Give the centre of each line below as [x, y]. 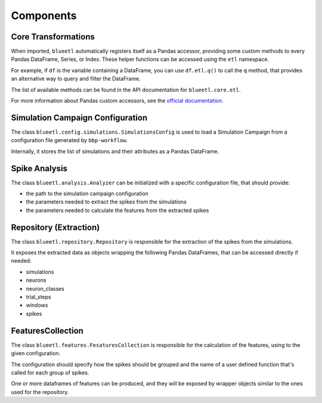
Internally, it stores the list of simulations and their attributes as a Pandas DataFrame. [115, 151]
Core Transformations [53, 37]
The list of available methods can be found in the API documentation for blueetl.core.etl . [126, 90]
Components [44, 16]
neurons [36, 280]
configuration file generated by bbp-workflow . [69, 140]
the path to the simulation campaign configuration [87, 193]
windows [37, 305]
